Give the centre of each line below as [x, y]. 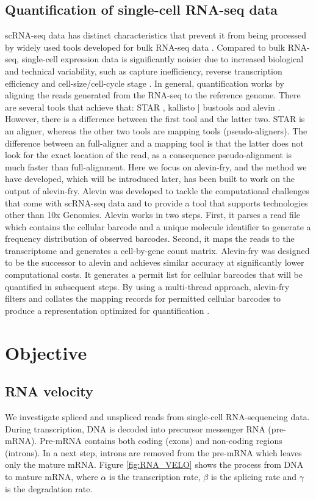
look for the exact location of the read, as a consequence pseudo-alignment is [149, 155]
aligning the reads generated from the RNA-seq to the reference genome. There [153, 95]
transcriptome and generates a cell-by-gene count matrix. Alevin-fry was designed [157, 250]
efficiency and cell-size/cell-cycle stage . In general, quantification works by [145, 83]
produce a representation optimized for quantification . [107, 310]
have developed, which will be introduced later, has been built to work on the [150, 179]
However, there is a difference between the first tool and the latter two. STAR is [155, 119]
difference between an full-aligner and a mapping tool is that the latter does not [154, 143]
